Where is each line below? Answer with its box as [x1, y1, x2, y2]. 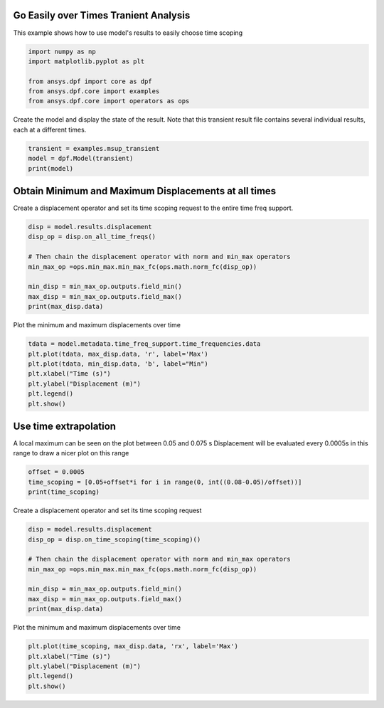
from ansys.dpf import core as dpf [28, 77, 152, 85]
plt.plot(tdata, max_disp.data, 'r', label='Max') [28, 349, 209, 358]
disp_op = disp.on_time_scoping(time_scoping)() [28, 535, 201, 544]
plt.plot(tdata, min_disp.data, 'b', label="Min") [28, 359, 209, 368]
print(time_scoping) [28, 488, 100, 496]
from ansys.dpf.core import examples [28, 88, 160, 95]
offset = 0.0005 [28, 468, 85, 476]
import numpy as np [28, 47, 96, 56]
